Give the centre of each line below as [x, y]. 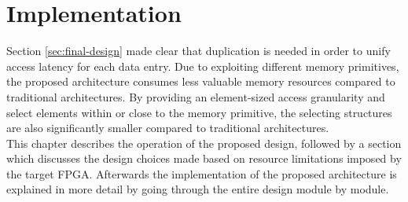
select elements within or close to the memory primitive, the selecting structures [199, 112]
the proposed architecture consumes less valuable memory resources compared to [201, 81]
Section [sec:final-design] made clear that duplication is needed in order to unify [198, 51]
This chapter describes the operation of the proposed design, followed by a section [204, 143]
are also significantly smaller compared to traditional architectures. [168, 128]
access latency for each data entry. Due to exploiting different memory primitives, [203, 66]
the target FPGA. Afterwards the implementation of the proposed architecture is [202, 173]
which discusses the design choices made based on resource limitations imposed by [204, 158]
